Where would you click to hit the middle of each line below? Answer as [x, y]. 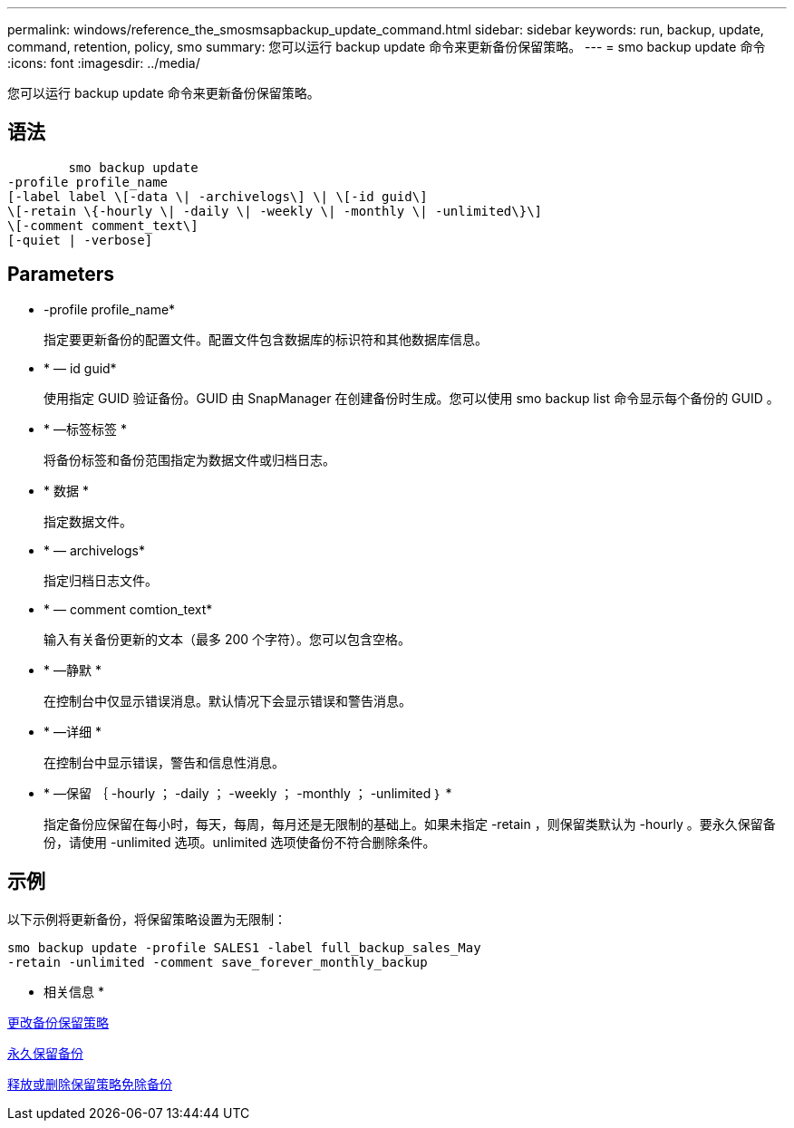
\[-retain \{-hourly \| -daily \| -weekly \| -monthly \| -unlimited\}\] [275, 211]
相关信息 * [74, 991]
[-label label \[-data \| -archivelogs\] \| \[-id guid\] [218, 196]
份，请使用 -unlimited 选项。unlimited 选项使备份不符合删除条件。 [240, 842]
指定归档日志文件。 [101, 580]
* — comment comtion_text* [128, 609]
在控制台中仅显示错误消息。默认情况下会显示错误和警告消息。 [228, 700]
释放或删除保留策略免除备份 [90, 1084]
